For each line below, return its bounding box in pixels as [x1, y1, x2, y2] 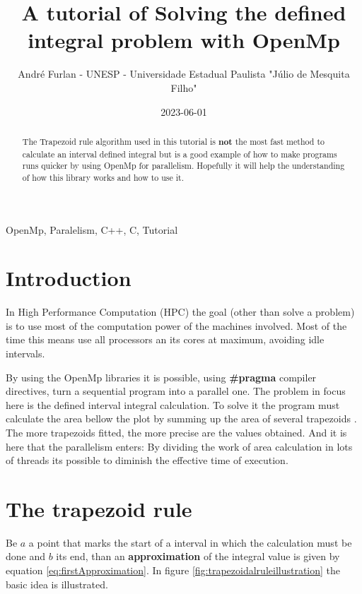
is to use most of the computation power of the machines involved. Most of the [6, 318, 347, 333]
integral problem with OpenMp [28, 25, 340, 54]
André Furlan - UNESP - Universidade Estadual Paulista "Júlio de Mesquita [18, 66, 350, 81]
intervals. [6, 346, 45, 361]
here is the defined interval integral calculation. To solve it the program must [6, 397, 340, 412]
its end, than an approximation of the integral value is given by [56, 549, 340, 564]
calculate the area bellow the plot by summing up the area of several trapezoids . [6, 411, 357, 426]
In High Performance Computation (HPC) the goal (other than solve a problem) [6, 304, 355, 319]
